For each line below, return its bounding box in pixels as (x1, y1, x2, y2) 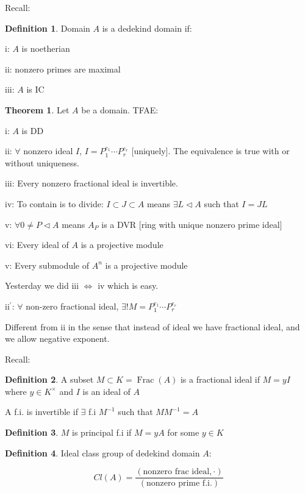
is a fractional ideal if (180, 373, 260, 386)
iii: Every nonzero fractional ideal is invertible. (5, 177, 178, 190)
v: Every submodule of (5, 258, 89, 271)
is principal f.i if (72, 426, 132, 439)
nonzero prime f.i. (146, 479, 212, 488)
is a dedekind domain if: (102, 21, 192, 34)
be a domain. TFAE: (81, 103, 159, 116)
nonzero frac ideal (143, 467, 210, 477)
